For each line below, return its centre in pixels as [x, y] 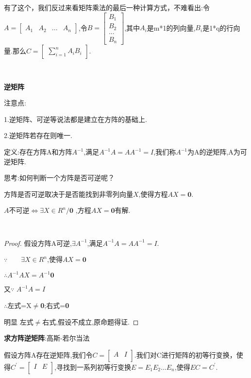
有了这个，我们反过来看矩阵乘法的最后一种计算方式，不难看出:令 [107, 7]
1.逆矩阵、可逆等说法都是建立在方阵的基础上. [75, 119]
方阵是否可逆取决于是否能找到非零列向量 [68, 194]
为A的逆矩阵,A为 [214, 152]
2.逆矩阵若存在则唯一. [38, 135]
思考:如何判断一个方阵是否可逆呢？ [59, 178]
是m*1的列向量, [171, 27]
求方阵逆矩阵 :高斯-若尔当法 [47, 338]
